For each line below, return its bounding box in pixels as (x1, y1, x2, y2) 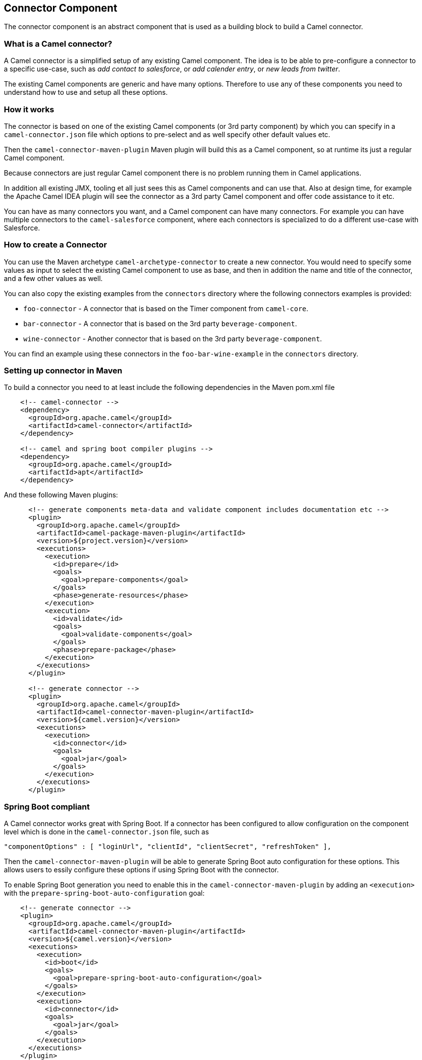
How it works (4, 104, 54, 114)
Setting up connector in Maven (4, 366, 122, 376)
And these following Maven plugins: (4, 491, 118, 499)
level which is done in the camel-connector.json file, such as (4, 828, 209, 836)
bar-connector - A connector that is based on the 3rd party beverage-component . (23, 319, 297, 328)
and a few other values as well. (4, 274, 103, 283)
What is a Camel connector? (4, 38, 113, 49)
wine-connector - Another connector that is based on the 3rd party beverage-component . (23, 334, 322, 343)
